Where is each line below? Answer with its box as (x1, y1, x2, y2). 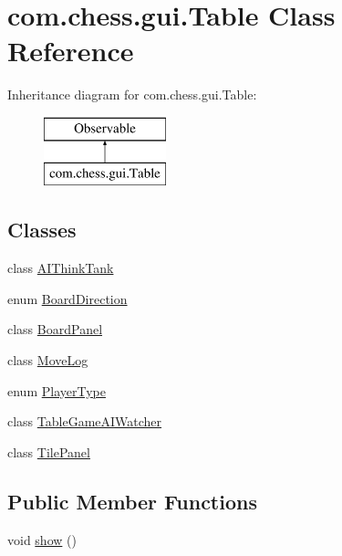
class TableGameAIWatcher (7, 412, 162, 431)
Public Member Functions (7, 487, 257, 515)
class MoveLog (7, 351, 88, 370)
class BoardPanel (7, 320, 103, 339)
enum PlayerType (7, 381, 106, 400)
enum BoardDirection (7, 288, 128, 308)
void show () (7, 530, 77, 549)
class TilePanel (7, 442, 90, 461)
